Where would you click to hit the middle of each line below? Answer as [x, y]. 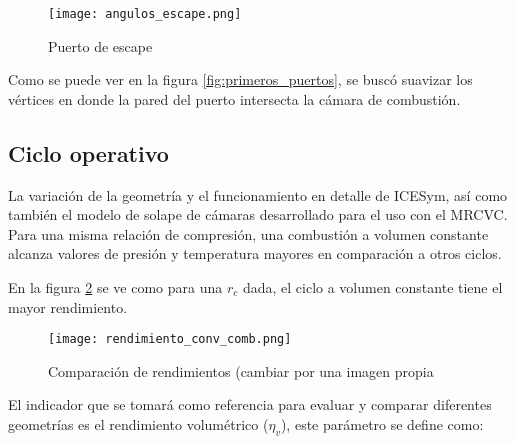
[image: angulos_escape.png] [145, 14]
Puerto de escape [100, 45]
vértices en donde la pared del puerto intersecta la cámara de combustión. [234, 98]
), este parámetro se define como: [382, 424]
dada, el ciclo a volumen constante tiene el [372, 287]
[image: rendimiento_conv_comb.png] [170, 339]
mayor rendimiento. [68, 306]
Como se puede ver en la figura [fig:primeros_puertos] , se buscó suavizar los [240, 79]
